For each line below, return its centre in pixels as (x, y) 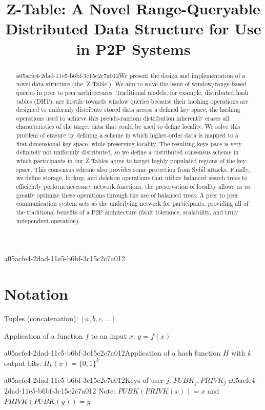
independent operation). (48, 220)
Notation (36, 294)
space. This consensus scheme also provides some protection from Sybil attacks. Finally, (133, 169)
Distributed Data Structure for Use (133, 28)
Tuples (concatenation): (41, 318)
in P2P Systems (133, 48)
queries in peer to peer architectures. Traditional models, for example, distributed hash (132, 92)
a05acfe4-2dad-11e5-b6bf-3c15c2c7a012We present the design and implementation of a (131, 75)
